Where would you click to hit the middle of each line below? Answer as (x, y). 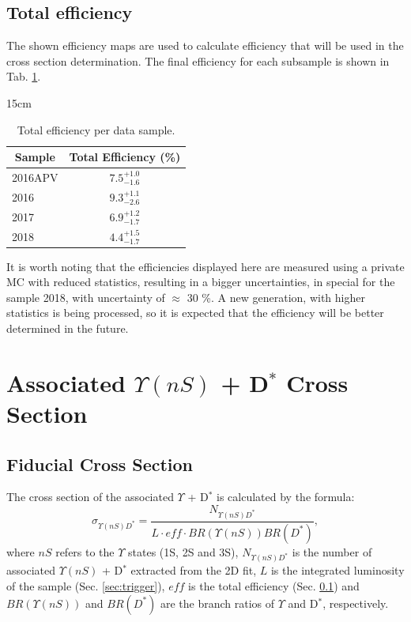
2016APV (35, 177)
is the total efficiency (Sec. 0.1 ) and (274, 586)
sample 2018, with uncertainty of (86, 297)
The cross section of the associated (90, 497)
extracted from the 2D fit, (194, 570)
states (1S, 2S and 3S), (183, 551)
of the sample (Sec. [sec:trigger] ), (86, 586)
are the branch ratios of (217, 603)
